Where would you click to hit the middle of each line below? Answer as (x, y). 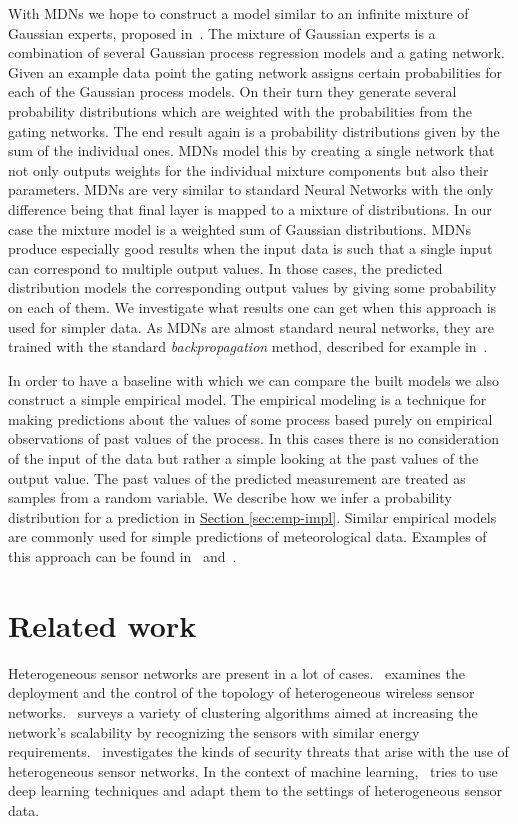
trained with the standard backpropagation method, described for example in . (248, 346)
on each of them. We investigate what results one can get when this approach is (252, 306)
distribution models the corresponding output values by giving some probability (252, 287)
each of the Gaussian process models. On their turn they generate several (232, 91)
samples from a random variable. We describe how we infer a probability (230, 497)
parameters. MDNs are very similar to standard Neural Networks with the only (251, 189)
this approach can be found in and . (122, 556)
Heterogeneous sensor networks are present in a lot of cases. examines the (236, 672)
